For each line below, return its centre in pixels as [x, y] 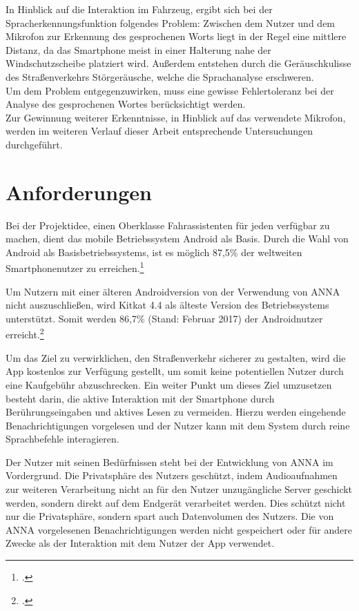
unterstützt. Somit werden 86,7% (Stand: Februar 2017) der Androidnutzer [164, 318]
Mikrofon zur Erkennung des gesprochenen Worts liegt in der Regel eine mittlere [176, 36]
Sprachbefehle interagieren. [62, 439]
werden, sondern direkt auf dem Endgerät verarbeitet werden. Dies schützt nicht [176, 502]
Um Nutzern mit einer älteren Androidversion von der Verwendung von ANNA [173, 291]
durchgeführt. [34, 144]
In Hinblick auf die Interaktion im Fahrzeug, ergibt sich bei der [139, 9]
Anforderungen [79, 192]
